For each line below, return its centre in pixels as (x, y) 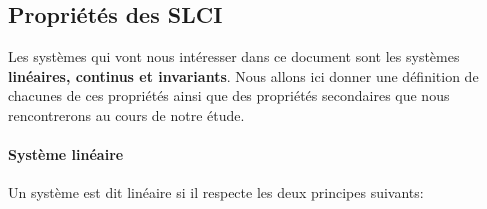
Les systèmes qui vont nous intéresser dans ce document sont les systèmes (234, 56)
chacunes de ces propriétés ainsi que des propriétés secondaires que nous (229, 95)
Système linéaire (66, 154)
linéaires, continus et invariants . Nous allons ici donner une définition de (243, 75)
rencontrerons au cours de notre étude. (126, 114)
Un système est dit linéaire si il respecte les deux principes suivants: (216, 192)
